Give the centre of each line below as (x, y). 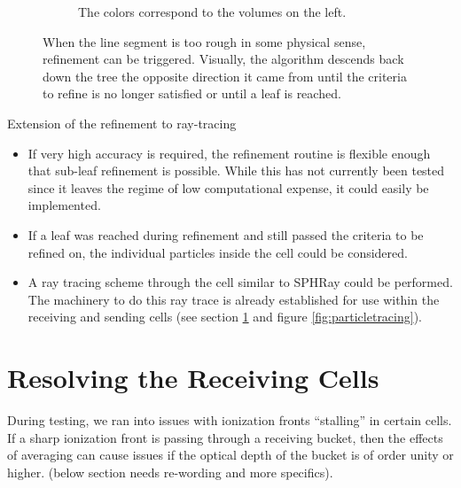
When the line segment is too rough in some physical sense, (204, 41)
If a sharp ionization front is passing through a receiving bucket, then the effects (225, 437)
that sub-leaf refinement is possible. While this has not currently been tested (236, 170)
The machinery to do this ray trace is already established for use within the (234, 299)
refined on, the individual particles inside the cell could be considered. (218, 252)
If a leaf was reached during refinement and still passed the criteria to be (226, 234)
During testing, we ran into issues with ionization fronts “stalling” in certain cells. (230, 420)
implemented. (64, 205)
